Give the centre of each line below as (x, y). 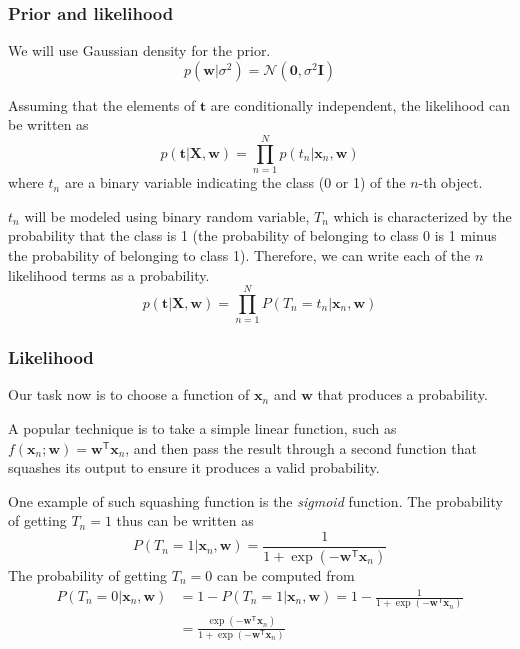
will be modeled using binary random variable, (167, 215)
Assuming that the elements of (102, 104)
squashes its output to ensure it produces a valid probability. (194, 467)
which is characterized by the (422, 215)
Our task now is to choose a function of (129, 394)
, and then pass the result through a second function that (301, 447)
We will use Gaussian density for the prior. (139, 50)
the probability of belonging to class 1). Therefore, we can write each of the (239, 254)
